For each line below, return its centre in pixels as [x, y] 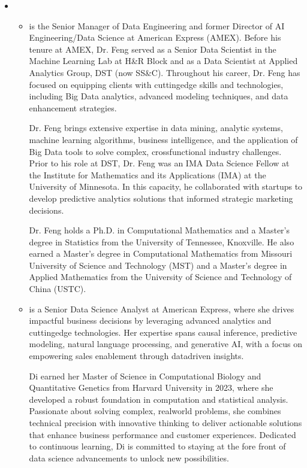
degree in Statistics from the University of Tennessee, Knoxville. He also [162, 241]
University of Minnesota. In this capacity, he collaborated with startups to [166, 186]
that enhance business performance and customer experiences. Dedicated [162, 434]
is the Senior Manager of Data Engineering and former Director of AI [157, 25]
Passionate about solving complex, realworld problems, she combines [155, 411]
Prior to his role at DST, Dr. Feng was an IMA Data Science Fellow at [159, 163]
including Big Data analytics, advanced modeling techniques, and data [159, 96]
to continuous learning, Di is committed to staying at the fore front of [157, 446]
